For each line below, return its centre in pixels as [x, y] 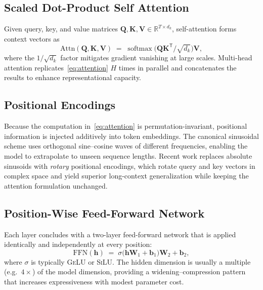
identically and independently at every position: [78, 244]
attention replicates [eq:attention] [56, 67]
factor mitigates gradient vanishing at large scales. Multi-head [156, 58]
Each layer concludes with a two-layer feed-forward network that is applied [120, 234]
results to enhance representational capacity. [73, 77]
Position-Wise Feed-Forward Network [104, 213]
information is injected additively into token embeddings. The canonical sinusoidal [131, 136]
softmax [140, 48]
